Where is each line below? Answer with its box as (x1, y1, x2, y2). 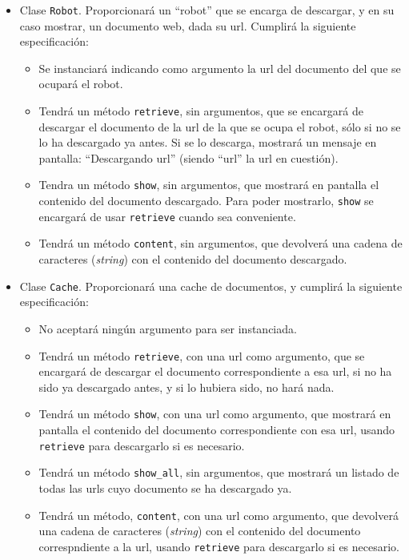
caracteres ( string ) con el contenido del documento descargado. (38, 251, 347, 268)
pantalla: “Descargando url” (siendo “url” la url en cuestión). (38, 149, 339, 166)
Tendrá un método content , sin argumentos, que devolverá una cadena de (38, 235, 403, 252)
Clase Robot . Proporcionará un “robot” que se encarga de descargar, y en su (19, 2, 395, 18)
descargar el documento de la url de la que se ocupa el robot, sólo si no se (38, 118, 401, 135)
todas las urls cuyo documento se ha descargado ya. (38, 479, 292, 496)
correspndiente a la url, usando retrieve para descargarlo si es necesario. (38, 538, 399, 554)
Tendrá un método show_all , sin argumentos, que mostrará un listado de (38, 464, 399, 481)
